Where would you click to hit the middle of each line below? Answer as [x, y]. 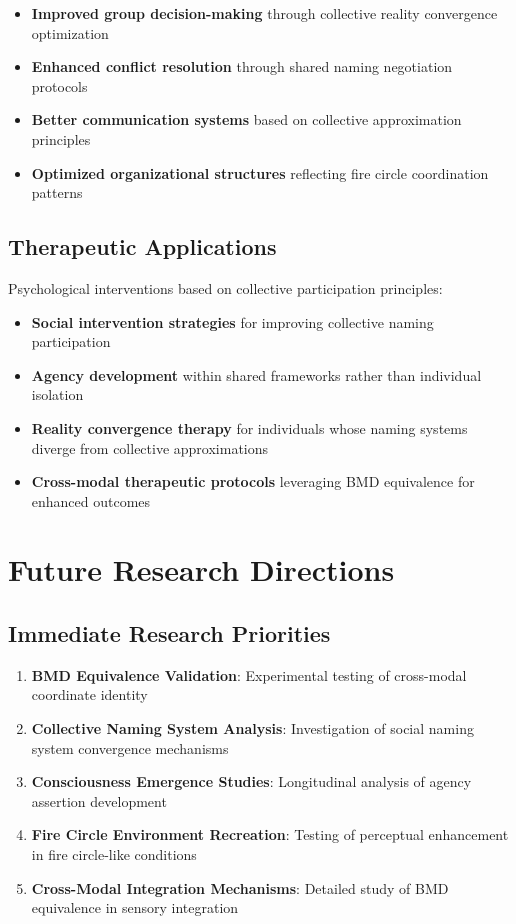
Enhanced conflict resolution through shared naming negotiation [242, 66]
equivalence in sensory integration [135, 907]
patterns [57, 192]
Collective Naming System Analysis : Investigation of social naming [252, 728]
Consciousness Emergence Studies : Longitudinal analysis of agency [251, 781]
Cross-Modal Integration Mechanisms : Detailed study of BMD [240, 887]
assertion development [99, 800]
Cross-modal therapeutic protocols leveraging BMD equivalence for [253, 481]
